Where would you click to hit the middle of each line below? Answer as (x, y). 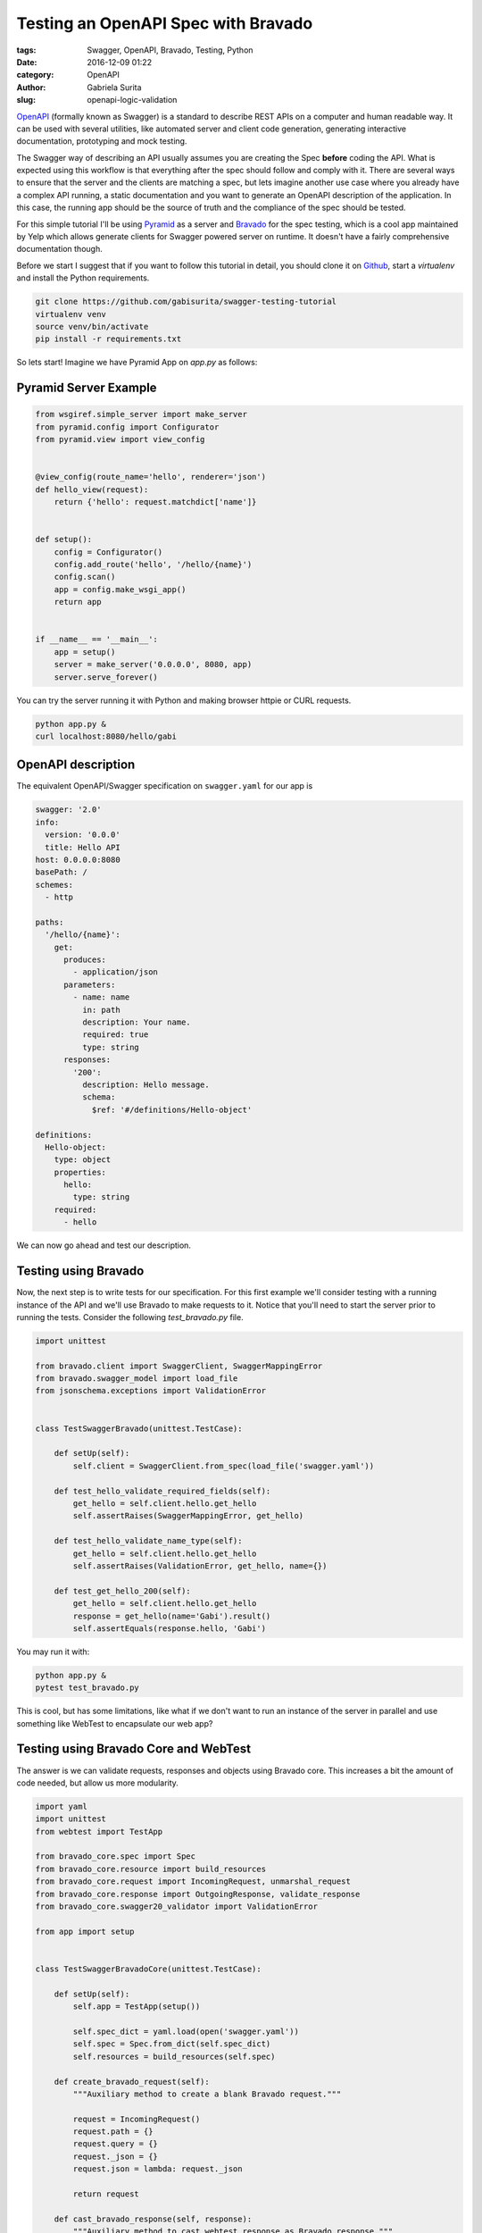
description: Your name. (136, 1022)
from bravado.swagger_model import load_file (137, 1379)
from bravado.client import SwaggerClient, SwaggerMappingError (179, 1366)
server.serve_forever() (106, 677)
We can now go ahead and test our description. (104, 1245)
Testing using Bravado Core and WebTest (134, 1749)
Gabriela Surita (114, 87)
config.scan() (85, 577)
